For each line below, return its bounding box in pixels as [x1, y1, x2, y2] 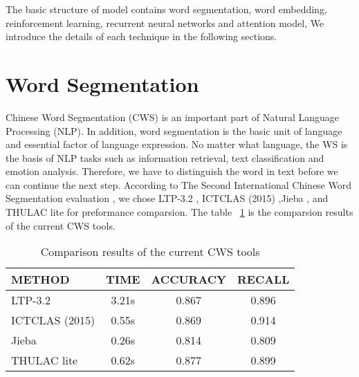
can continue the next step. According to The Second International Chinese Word [6, 177, 351, 192]
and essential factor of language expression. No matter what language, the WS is [6, 137, 348, 151]
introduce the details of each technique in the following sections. [6, 29, 277, 44]
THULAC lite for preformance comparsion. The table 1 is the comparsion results [6, 205, 353, 219]
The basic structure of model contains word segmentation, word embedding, [6, 2, 327, 16]
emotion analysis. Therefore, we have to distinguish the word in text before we [6, 164, 338, 178]
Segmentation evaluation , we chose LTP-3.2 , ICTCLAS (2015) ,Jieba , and [6, 191, 329, 205]
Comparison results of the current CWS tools [40, 243, 260, 260]
